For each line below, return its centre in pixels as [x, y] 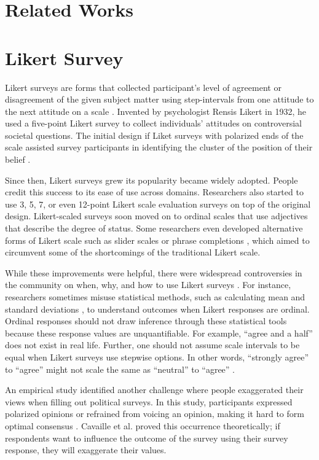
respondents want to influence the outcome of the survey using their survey [147, 438]
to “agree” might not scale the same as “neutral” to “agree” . [120, 369]
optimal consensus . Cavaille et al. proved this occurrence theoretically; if [143, 425]
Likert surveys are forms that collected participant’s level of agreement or [143, 87]
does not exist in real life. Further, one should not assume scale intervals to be [152, 345]
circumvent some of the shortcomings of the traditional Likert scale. [133, 252]
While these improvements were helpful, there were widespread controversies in [154, 272]
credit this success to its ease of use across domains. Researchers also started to [154, 192]
